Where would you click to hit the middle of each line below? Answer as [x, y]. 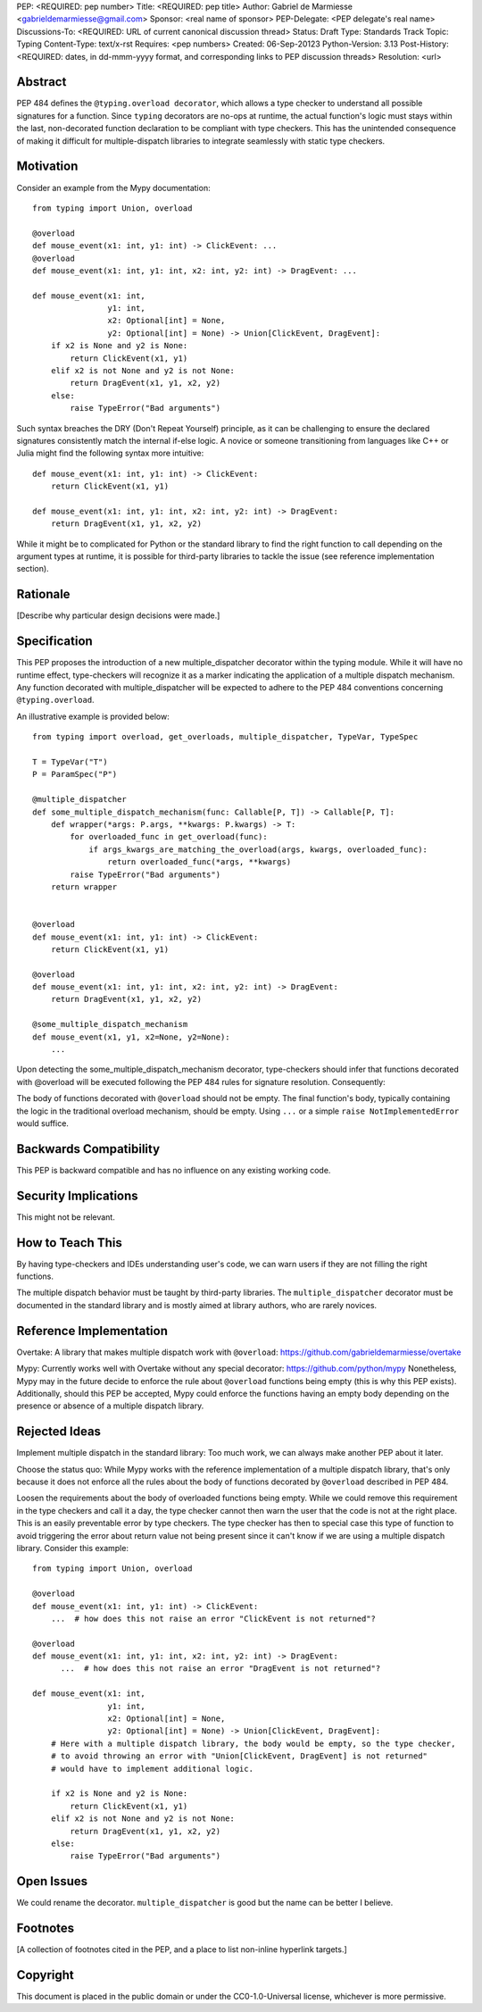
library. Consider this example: [73, 1548]
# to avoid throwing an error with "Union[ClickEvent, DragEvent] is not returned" [239, 1756]
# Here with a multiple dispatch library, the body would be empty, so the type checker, [253, 1743]
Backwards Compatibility [88, 1149]
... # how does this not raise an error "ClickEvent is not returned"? [213, 1618]
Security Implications [77, 1195]
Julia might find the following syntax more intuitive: [110, 453]
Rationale [43, 594]
